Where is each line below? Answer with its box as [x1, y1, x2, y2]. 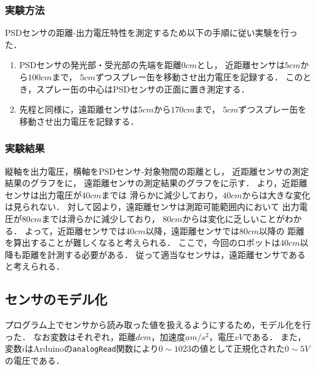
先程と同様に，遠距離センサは [19, 103, 139, 116]
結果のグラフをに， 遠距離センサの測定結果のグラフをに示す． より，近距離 [5, 176, 307, 189]
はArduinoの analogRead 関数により [24, 342, 159, 355]
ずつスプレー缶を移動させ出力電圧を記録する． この [95, 71, 303, 83]
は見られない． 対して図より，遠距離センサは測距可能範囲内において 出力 [5, 200, 300, 213]
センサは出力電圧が [5, 188, 82, 201]
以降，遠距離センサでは [145, 224, 239, 237]
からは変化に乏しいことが [182, 212, 285, 225]
